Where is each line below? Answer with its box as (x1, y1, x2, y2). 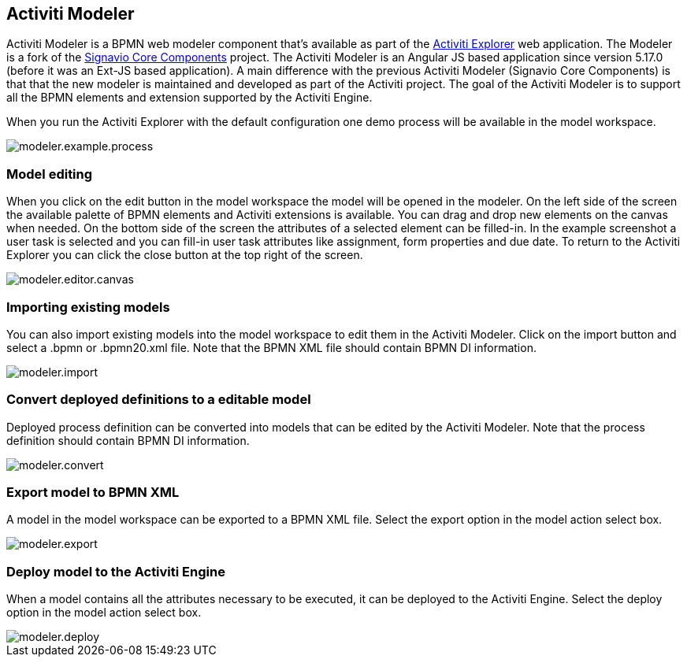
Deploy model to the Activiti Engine (6, 563, 225, 580)
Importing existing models (6, 298, 170, 315)
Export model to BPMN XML (6, 484, 180, 501)
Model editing (6, 165, 93, 182)
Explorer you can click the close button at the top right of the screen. (6, 248, 363, 262)
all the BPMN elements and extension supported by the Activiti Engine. (6, 91, 373, 105)
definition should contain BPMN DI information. (6, 433, 250, 447)
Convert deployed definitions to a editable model (6, 391, 311, 408)
